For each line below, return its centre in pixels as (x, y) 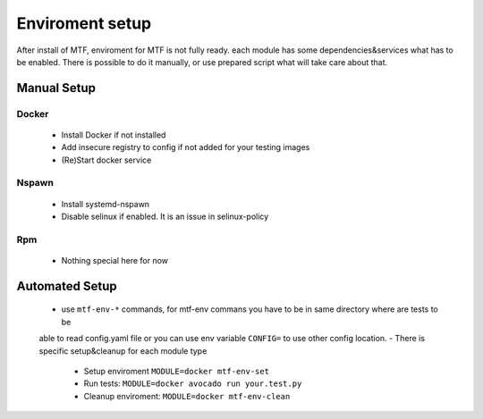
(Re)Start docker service (106, 160)
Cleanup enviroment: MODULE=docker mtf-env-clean (187, 396)
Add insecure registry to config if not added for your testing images (186, 147)
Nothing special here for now (115, 260)
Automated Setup (67, 286)
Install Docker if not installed (114, 135)
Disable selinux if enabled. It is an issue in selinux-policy (165, 217)
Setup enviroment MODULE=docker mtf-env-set (177, 371)
